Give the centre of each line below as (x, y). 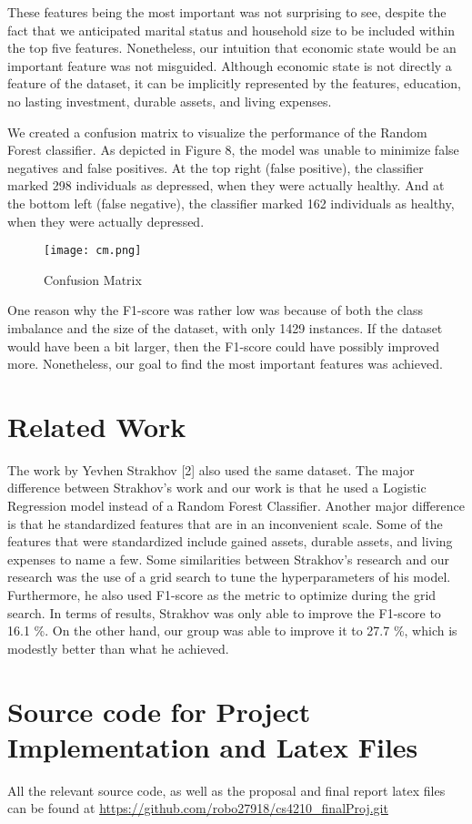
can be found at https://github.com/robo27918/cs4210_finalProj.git (198, 808)
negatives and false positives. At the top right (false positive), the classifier (216, 167)
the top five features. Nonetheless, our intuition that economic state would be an (232, 48)
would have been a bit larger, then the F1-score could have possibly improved (224, 346)
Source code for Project (159, 711)
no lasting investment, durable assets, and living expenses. (170, 101)
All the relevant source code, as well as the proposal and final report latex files (226, 790)
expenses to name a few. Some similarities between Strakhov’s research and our (228, 559)
